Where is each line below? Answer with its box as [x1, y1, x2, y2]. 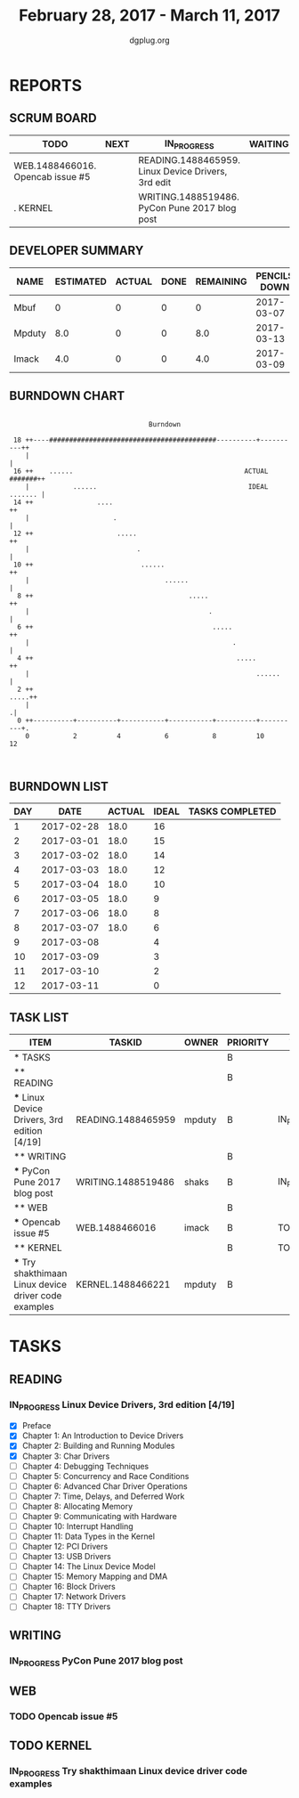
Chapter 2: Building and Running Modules [21, 1440, 175, 1452]
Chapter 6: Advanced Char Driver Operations [21, 1480, 189, 1492]
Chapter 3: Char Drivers [21, 1451, 110, 1461]
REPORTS [9, 75, 83, 95]
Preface [21, 1420, 52, 1431]
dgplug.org [128, 35, 171, 45]
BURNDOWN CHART [9, 388, 125, 403]
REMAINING [195, 275, 247, 288]
